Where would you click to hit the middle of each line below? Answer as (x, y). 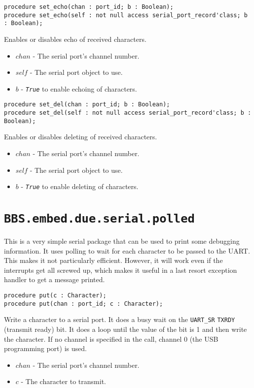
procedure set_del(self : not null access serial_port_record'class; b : (128, 113)
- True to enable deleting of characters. (80, 186)
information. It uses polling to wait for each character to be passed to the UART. (127, 250)
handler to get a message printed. (54, 279)
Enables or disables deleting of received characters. (81, 137)
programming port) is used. (45, 348)
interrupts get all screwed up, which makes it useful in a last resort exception (121, 270)
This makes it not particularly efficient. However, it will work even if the (113, 260)
